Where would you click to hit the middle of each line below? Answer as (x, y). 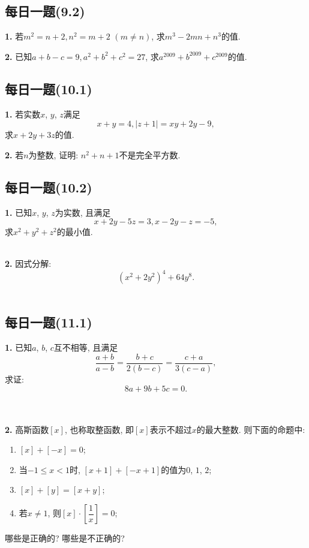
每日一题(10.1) (49, 88)
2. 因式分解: (28, 264)
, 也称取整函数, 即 (99, 429)
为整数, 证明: (53, 154)
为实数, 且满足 (83, 212)
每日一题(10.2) (49, 187)
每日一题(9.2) (45, 11)
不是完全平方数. (150, 154)
